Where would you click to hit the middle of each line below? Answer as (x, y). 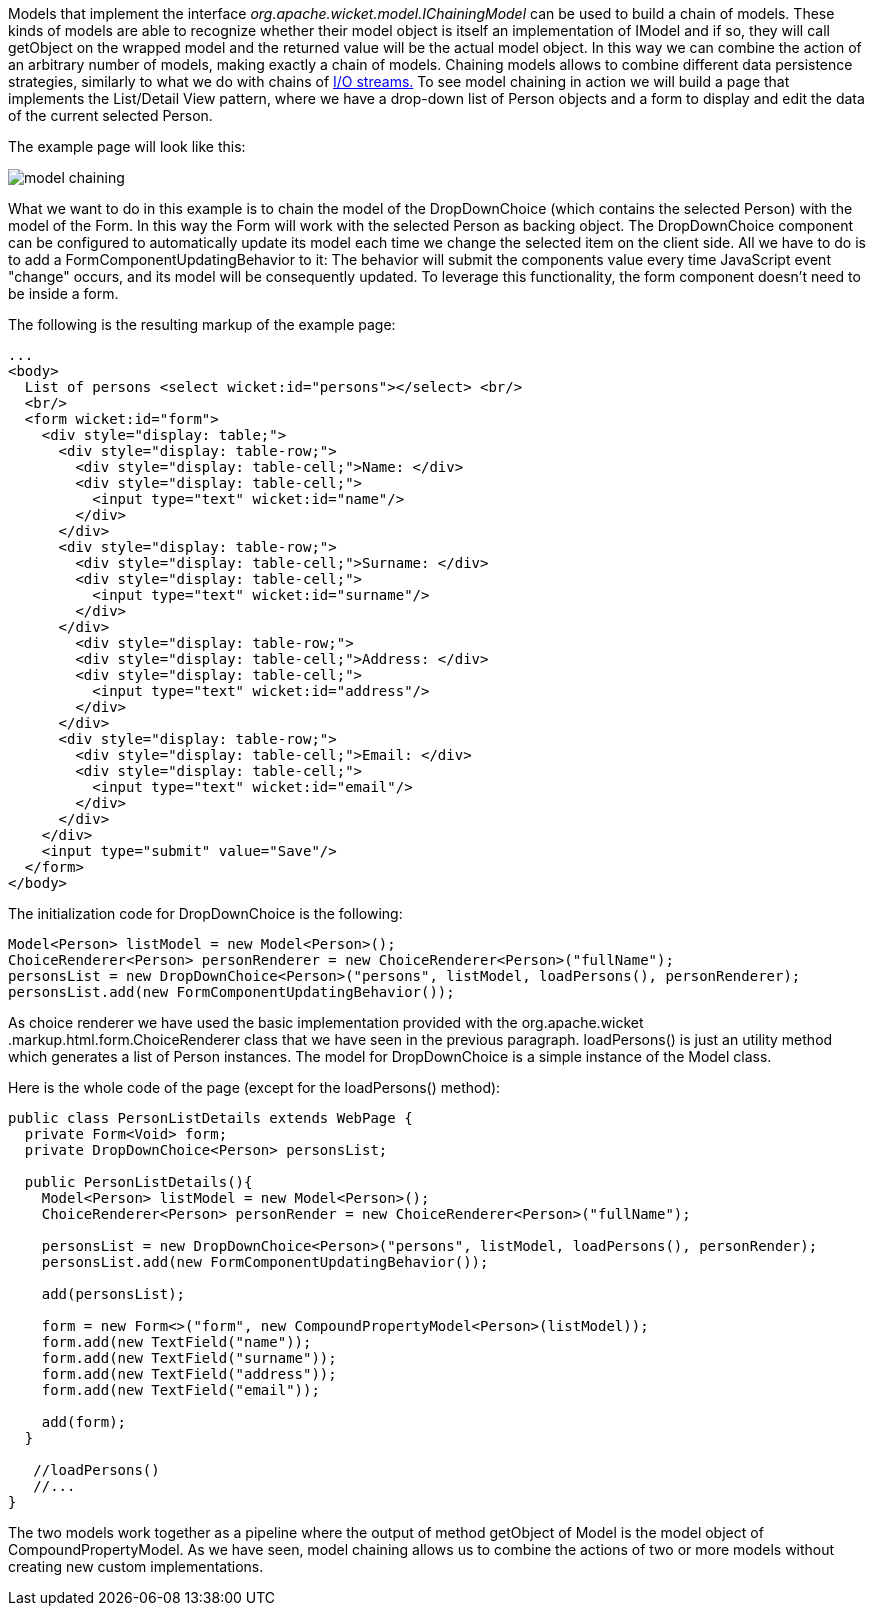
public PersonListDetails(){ (138, 1182)
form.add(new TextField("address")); (189, 1374)
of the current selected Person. (110, 115)
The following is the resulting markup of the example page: (202, 324)
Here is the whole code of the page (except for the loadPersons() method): (254, 1087)
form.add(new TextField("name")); (176, 1342)
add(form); (84, 1422)
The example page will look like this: (127, 146)
